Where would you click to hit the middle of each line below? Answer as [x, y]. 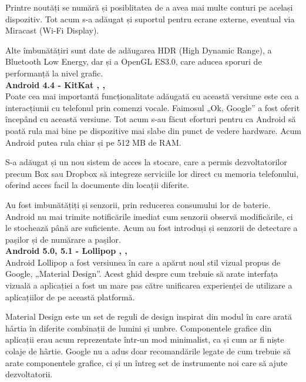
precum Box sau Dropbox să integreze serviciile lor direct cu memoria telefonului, [152, 173]
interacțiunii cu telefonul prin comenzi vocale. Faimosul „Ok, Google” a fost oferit [153, 107]
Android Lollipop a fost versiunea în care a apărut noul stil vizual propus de [143, 262]
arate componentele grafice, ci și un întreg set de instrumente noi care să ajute [147, 362]
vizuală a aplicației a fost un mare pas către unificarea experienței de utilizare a [149, 285]
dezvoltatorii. [29, 374]
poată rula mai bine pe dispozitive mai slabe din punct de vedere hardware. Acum [153, 130]
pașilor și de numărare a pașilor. [63, 239]
